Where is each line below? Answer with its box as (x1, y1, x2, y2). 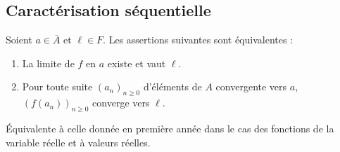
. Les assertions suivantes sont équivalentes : (103, 32, 294, 47)
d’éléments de (143, 79, 202, 94)
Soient (6, 32, 32, 47)
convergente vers (215, 79, 287, 94)
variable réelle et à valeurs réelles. (6, 134, 151, 149)
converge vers (92, 95, 150, 110)
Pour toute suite (22, 79, 93, 94)
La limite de (22, 55, 75, 70)
